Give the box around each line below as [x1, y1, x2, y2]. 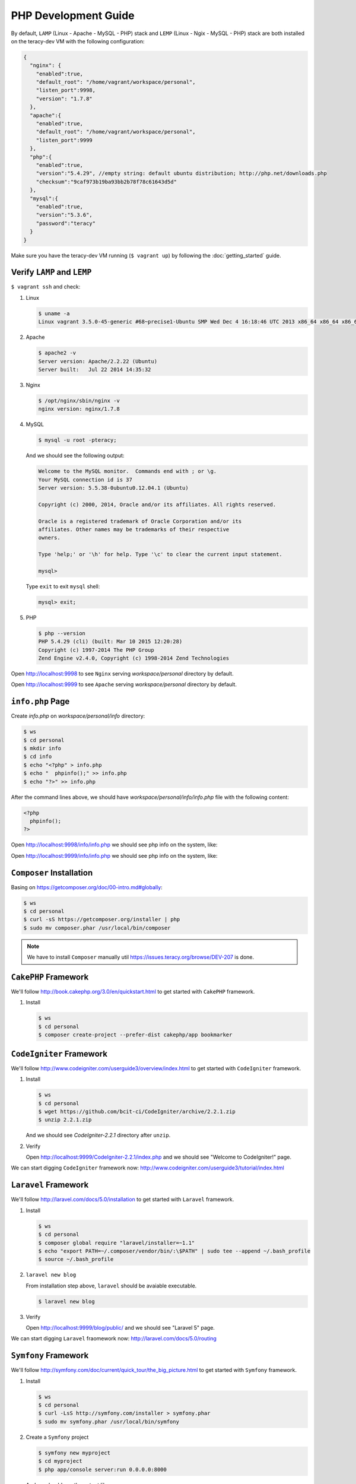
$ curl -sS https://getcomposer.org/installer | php [23, 916, 180, 923]
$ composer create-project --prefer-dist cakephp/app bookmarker [38, 1032, 233, 1038]
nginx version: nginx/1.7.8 [38, 405, 120, 413]
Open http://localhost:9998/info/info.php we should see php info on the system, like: [11, 841, 218, 848]
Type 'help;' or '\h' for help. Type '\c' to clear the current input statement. [38, 551, 283, 558]
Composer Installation [11, 867, 93, 878]
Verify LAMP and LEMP [11, 267, 92, 277]
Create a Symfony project [26, 1434, 89, 1441]
